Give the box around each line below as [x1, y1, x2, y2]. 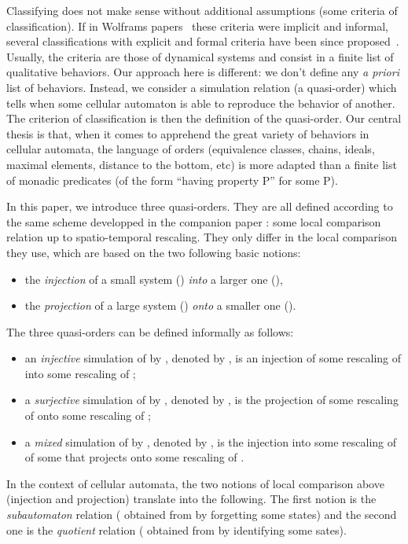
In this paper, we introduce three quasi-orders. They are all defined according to [6, 198, 393, 215]
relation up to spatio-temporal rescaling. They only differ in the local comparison [6, 229, 398, 245]
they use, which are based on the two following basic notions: [6, 244, 301, 260]
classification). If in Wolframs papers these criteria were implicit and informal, [6, 17, 388, 34]
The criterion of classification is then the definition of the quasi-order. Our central [6, 110, 402, 127]
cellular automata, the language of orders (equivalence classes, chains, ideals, [6, 141, 375, 157]
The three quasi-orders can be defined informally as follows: [6, 323, 294, 340]
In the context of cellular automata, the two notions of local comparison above [6, 475, 384, 491]
